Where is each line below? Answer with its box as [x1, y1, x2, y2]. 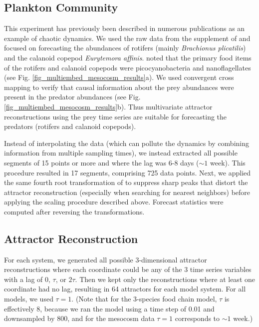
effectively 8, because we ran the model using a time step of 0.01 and [4, 303, 215, 313]
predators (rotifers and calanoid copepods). [4, 121, 136, 131]
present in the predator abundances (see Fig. [4, 91, 141, 102]
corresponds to [175, 313, 220, 323]
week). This [210, 157, 246, 167]
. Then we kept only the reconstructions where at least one [75, 273, 255, 284]
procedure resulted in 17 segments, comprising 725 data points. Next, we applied [4, 167, 251, 177]
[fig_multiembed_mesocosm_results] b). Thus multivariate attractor [4, 101, 213, 111]
